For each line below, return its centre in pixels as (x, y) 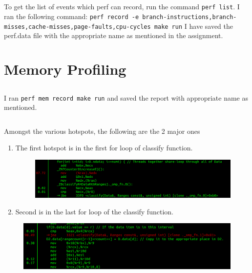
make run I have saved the (193, 26)
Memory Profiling (65, 69)
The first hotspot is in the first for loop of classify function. (104, 147)
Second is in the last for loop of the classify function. (94, 211)
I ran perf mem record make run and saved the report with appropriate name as (126, 97)
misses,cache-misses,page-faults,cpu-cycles (77, 27)
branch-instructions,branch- (189, 17)
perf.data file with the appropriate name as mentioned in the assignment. (114, 35)
